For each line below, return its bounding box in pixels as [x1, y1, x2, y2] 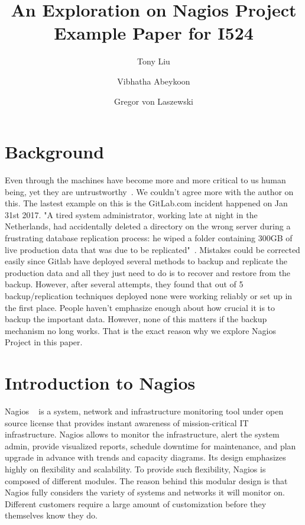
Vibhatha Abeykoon [117, 74, 190, 87]
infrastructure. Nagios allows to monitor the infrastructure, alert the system [5, 428, 280, 440]
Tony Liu [137, 55, 170, 67]
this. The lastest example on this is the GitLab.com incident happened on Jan [5, 197, 288, 209]
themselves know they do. [5, 509, 98, 521]
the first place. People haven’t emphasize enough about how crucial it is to [5, 301, 275, 313]
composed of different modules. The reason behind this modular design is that [5, 474, 288, 487]
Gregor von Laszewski [114, 95, 193, 107]
